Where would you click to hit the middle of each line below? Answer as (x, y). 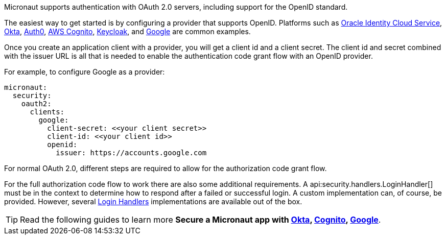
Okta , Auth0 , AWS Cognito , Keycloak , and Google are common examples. (127, 31)
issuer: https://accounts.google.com (131, 153)
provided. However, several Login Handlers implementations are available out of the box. (153, 201)
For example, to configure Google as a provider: (85, 72)
